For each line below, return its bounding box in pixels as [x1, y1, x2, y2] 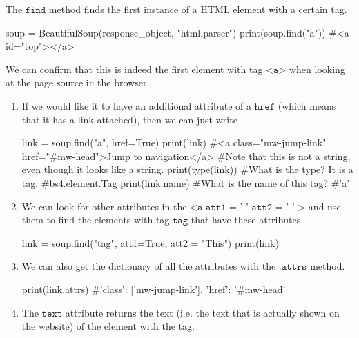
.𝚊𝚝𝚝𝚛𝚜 [278, 262, 307, 272]
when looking [289, 61, 345, 76]
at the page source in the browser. [6, 75, 150, 90]
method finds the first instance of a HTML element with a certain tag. [48, 2, 347, 16]
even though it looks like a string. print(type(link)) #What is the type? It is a [21, 162, 353, 177]
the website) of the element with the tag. [21, 319, 195, 333]
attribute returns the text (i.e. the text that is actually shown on [65, 305, 340, 319]
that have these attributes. [191, 212, 304, 227]
